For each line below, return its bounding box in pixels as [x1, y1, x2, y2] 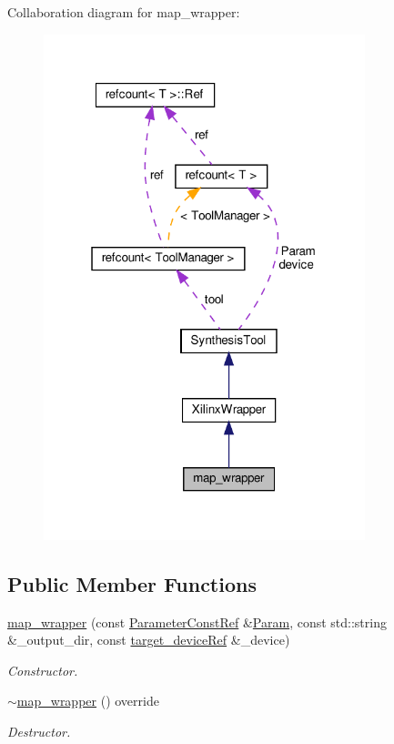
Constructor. [7, 660, 78, 679]
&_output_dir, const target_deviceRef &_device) [7, 630, 290, 649]
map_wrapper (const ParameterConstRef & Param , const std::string [7, 612, 387, 631]
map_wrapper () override [16, 691, 159, 710]
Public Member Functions [7, 569, 257, 597]
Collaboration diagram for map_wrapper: [7, 3, 240, 21]
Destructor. [7, 721, 71, 740]
